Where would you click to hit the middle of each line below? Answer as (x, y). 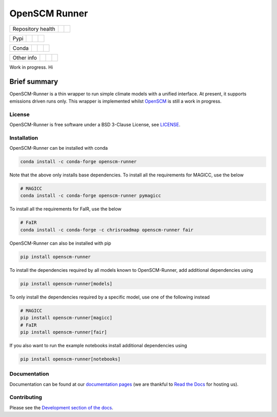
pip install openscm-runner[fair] (64, 332)
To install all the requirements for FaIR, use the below (65, 209)
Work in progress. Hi (31, 67)
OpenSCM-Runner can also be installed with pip (60, 243)
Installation (24, 137)
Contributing (26, 398)
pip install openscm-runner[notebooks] (70, 359)
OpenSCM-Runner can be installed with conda (58, 148)
